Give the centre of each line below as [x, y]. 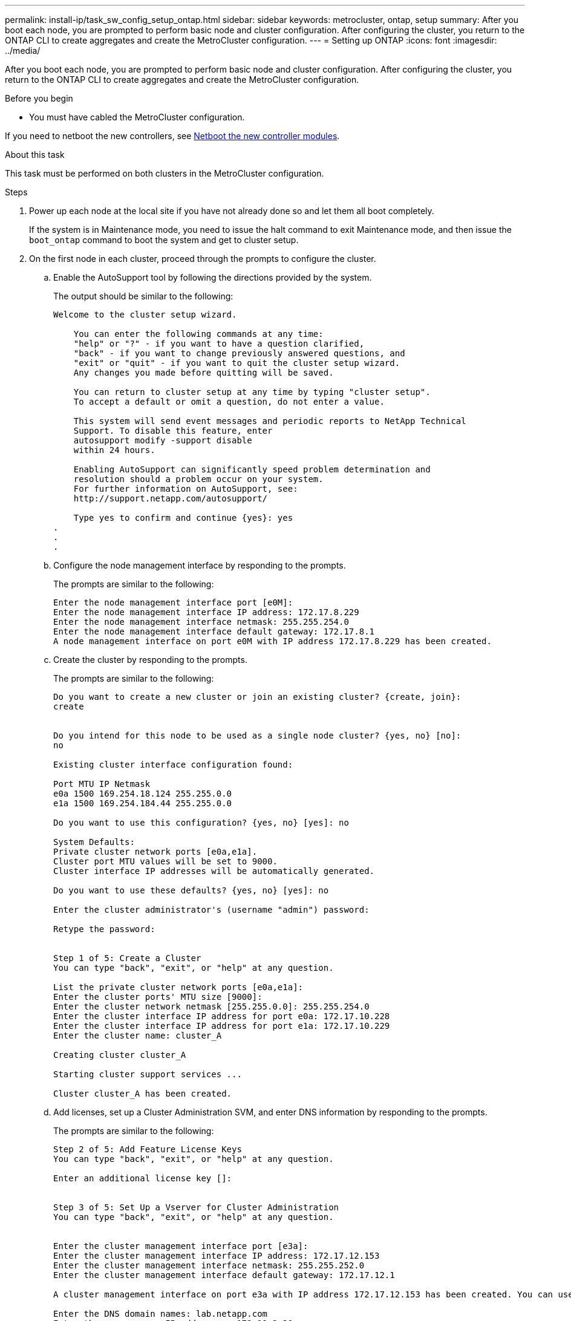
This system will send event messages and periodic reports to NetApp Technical [270, 421]
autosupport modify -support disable [163, 440]
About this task [35, 155]
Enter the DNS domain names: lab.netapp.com [161, 1314]
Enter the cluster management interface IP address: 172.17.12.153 [217, 1256]
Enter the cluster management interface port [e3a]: [181, 1246]
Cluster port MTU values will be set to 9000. [165, 861]
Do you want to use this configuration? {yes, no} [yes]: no [201, 823]
